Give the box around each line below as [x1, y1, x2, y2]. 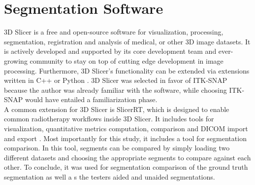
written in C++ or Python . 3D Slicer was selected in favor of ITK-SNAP [4, 75, 227, 85]
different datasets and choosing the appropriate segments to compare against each [4, 152, 251, 162]
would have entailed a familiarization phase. [25, 94, 158, 105]
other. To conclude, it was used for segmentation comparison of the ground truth [4, 162, 248, 172]
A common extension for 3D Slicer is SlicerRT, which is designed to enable [4, 104, 229, 114]
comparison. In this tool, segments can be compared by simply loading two [4, 143, 230, 153]
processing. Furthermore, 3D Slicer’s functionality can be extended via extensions [4, 65, 250, 75]
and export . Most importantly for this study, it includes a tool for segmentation [4, 133, 247, 143]
